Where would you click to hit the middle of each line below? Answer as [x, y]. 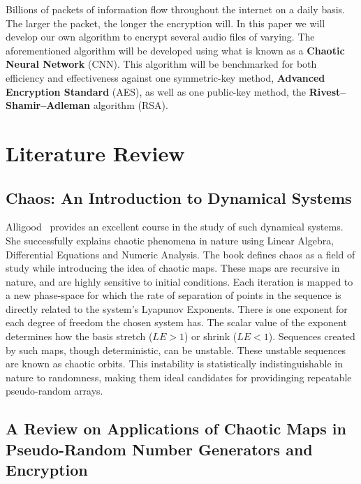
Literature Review [95, 153]
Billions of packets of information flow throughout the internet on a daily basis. [175, 9]
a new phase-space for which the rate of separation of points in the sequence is [174, 295]
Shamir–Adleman [48, 105]
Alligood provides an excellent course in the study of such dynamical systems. [175, 227]
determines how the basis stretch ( [79, 336]
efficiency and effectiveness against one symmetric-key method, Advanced [165, 77]
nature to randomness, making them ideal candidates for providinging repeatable [179, 377]
